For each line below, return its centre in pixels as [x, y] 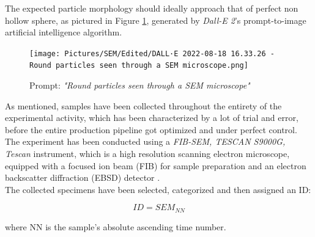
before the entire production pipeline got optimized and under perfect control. [151, 129]
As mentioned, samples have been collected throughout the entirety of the [143, 105]
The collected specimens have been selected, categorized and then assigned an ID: [158, 189]
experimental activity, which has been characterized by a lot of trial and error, [152, 118]
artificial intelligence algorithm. [64, 32]
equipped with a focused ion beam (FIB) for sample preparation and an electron [156, 165]
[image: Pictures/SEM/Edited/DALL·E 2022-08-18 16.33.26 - [152, 53]
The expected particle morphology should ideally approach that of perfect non [152, 8]
